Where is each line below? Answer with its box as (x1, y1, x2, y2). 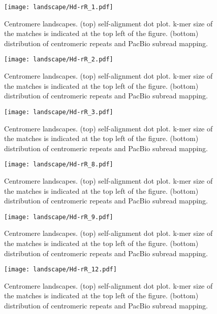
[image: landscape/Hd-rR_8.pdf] (4, 161, 113, 168)
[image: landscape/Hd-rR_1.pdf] (4, 4, 113, 11)
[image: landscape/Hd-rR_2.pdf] (4, 56, 113, 63)
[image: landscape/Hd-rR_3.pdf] (4, 108, 113, 116)
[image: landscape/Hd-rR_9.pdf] (4, 213, 113, 221)
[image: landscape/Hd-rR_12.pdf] (4, 266, 117, 273)
